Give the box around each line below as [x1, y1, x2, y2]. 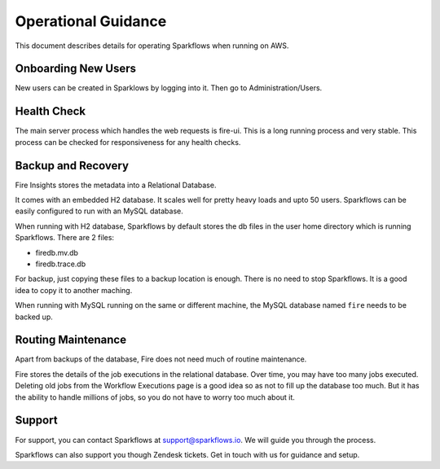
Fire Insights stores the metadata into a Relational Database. [15, 180, 217, 190]
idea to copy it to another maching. [15, 285, 133, 295]
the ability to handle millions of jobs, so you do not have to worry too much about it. [15, 392, 295, 402]
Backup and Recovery [15, 159, 130, 173]
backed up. [15, 312, 53, 322]
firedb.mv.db [35, 248, 79, 257]
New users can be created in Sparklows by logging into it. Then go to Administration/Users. [15, 83, 323, 93]
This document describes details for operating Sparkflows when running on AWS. [15, 41, 289, 50]
